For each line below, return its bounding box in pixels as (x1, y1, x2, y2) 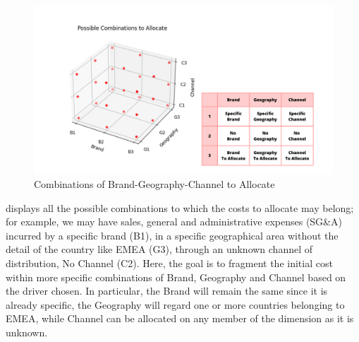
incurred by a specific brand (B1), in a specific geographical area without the (6, 228, 339, 242)
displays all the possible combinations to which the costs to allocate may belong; (6, 200, 354, 215)
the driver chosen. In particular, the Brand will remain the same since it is (6, 283, 328, 298)
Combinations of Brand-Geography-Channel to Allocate (34, 177, 275, 191)
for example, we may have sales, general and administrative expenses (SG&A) (6, 214, 342, 229)
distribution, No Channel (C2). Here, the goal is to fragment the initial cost (6, 256, 333, 271)
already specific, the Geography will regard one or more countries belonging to (6, 297, 345, 312)
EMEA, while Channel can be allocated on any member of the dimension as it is (6, 311, 354, 326)
